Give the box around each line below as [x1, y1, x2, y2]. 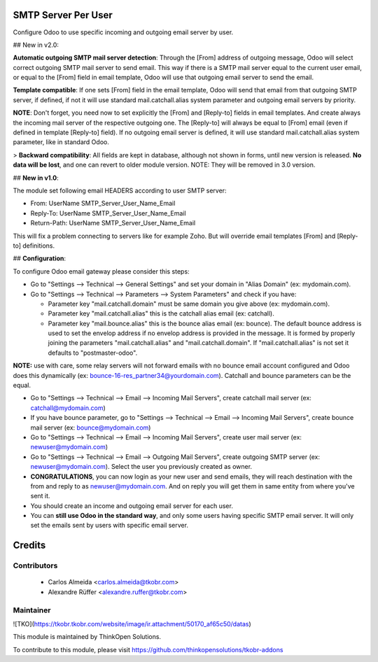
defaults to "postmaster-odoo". [48, 348, 138, 357]
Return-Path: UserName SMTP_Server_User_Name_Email [30, 219, 196, 227]
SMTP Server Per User [13, 9, 113, 21]
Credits [13, 540, 46, 551]
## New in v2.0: [13, 41, 59, 49]
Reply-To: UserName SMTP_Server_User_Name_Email [30, 209, 186, 217]
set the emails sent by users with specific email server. [30, 521, 189, 530]
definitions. [22, 241, 55, 250]
